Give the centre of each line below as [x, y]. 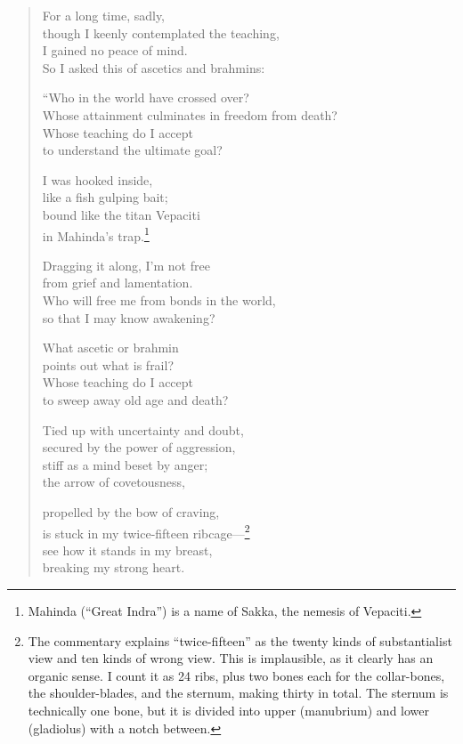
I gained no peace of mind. [115, 50]
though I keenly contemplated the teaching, [161, 32]
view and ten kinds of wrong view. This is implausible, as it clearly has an [231, 658]
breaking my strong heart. [114, 567]
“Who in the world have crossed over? [146, 97]
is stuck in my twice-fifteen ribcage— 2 [146, 531]
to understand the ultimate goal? [132, 150]
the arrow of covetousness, [114, 482]
